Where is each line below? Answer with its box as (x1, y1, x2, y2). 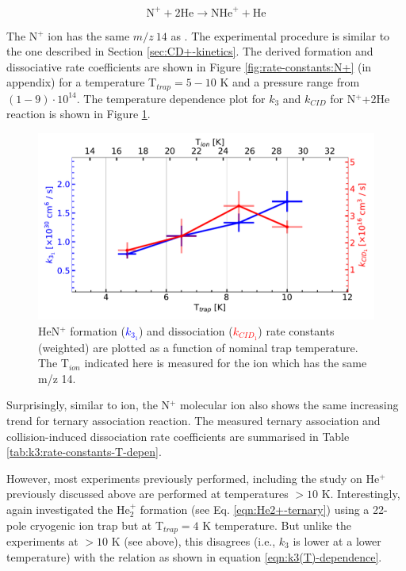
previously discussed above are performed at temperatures (6, 485, 289, 502)
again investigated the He (6, 500, 130, 517)
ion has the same (48, 27, 130, 44)
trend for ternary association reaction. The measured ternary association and (6, 412, 381, 428)
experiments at (6, 532, 79, 549)
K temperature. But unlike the (202, 516, 351, 533)
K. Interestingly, (321, 485, 400, 502)
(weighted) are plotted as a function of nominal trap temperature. (38, 339, 358, 355)
